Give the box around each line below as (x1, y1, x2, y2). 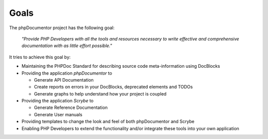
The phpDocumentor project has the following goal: (9, 25, 115, 31)
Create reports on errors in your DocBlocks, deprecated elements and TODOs (34, 84, 193, 90)
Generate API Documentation (34, 77, 94, 83)
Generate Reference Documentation (34, 104, 108, 111)
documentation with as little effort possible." (21, 43, 113, 49)
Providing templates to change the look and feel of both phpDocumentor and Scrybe (21, 119, 195, 125)
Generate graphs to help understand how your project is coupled (34, 91, 167, 96)
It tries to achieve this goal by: (9, 54, 71, 60)
